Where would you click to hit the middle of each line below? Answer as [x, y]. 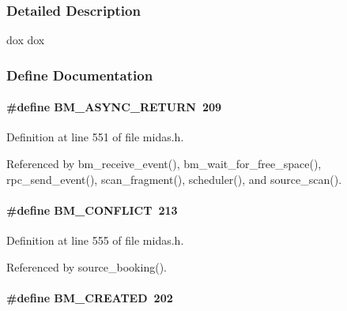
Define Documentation [80, 75]
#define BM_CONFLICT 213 [92, 210]
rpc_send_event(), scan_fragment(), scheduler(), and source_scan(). [174, 179]
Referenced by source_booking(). [87, 266]
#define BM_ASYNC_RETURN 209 [114, 107]
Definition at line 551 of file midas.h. [95, 137]
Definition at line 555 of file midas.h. [95, 240]
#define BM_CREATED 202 [90, 297]
